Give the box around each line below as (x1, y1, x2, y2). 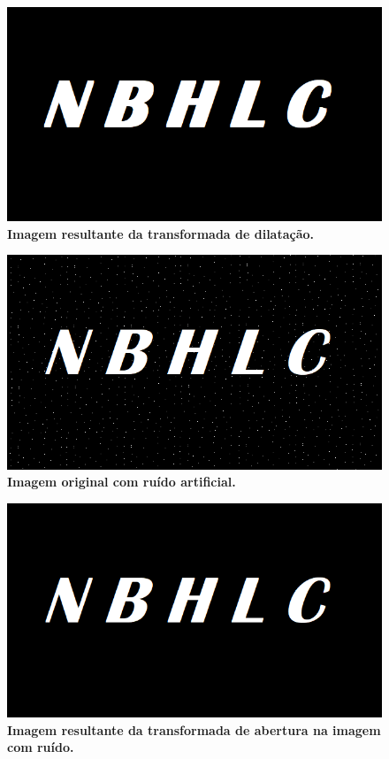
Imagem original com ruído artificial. (7, 472, 236, 491)
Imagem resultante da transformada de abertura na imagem (7, 720, 381, 739)
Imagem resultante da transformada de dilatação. (7, 224, 315, 242)
